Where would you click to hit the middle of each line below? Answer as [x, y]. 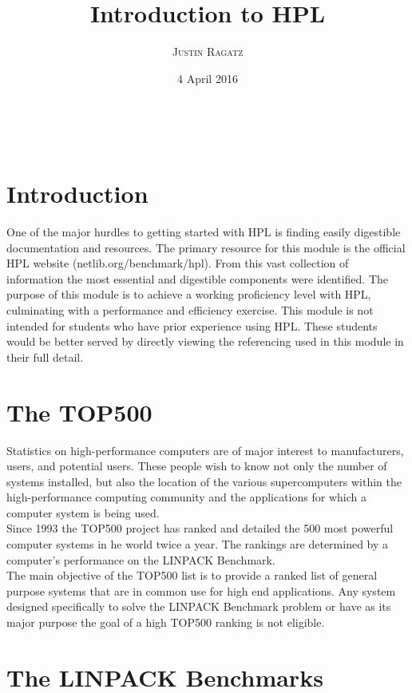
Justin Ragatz [208, 51]
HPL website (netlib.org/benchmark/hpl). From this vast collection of [178, 263]
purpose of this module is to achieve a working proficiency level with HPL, [189, 294]
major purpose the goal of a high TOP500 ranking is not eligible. [166, 622]
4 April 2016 [208, 78]
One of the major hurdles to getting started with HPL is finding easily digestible [204, 232]
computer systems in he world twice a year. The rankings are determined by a [198, 544]
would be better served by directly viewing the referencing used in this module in [205, 341]
